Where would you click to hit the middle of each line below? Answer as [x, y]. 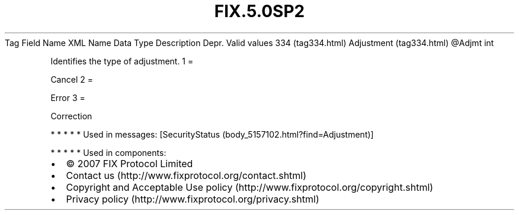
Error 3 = [68, 97]
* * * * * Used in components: [108, 152]
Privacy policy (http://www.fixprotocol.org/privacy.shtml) [193, 199]
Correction [71, 116]
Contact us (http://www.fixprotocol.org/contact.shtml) [186, 175]
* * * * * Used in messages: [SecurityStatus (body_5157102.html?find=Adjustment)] [212, 134]
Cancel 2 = [72, 79]
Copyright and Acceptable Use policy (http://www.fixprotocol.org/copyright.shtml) [250, 187]
